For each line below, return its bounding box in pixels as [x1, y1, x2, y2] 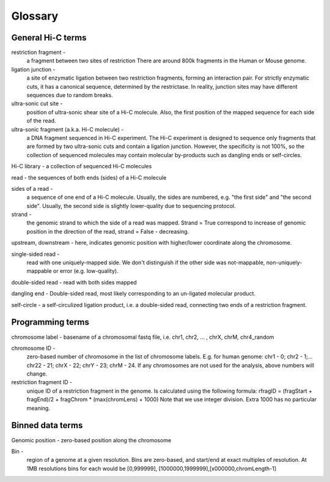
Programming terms [11, 317, 90, 327]
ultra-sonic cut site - [11, 100, 63, 107]
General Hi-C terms [11, 32, 87, 43]
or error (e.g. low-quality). [53, 267, 119, 275]
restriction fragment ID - [11, 379, 73, 386]
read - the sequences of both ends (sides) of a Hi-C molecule [11, 174, 167, 181]
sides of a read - [11, 185, 53, 192]
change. [26, 370, 48, 377]
